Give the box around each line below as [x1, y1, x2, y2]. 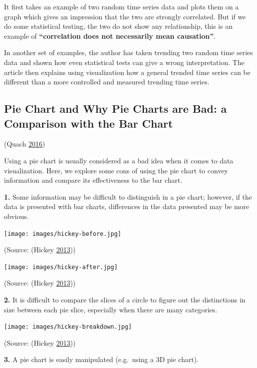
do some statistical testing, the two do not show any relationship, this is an [4, 21, 233, 31]
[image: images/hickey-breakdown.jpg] [4, 323, 132, 331]
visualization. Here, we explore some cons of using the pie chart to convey [4, 165, 228, 175]
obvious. [4, 211, 29, 221]
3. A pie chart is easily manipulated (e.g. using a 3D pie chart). [4, 354, 199, 365]
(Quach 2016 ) [4, 139, 45, 149]
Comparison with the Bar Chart [4, 115, 173, 131]
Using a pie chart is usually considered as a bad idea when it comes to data [4, 155, 234, 165]
